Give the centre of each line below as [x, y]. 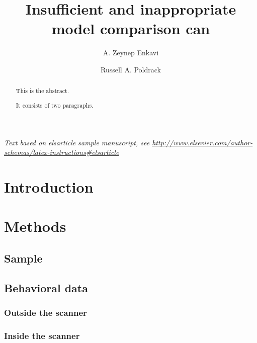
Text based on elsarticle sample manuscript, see [77, 142]
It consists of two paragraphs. [55, 105]
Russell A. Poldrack [131, 69]
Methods [35, 226]
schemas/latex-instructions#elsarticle [62, 152]
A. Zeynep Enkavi [131, 53]
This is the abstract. [42, 91]
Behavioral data [46, 287]
